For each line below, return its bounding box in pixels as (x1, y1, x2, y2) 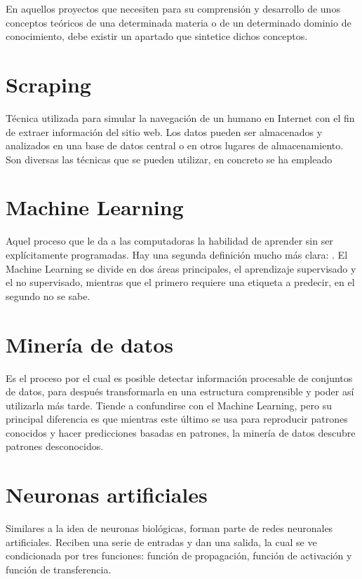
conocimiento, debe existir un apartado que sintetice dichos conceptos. (6, 29, 308, 43)
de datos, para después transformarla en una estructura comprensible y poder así (6, 384, 354, 399)
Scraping (6, 69, 91, 98)
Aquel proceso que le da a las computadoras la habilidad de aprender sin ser (6, 233, 333, 248)
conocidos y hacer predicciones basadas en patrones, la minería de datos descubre (6, 425, 356, 440)
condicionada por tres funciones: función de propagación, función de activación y (6, 548, 352, 563)
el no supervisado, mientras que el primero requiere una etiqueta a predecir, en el (6, 275, 355, 289)
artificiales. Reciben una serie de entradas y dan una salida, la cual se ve (6, 534, 317, 549)
